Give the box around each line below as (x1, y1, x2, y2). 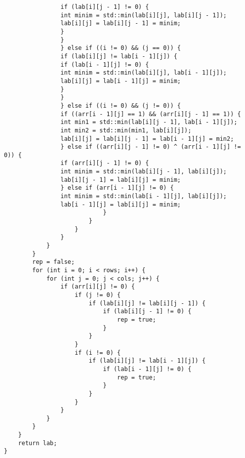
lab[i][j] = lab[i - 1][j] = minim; (60, 77, 181, 84)
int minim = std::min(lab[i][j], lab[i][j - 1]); (60, 11, 227, 19)
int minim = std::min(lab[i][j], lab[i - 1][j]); (60, 69, 227, 77)
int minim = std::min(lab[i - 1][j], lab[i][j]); (60, 193, 227, 200)
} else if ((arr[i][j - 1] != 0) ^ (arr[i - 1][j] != (60, 143, 241, 151)
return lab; (18, 439, 57, 447)
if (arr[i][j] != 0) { (60, 283, 135, 291)
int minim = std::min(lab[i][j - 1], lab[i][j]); (60, 168, 227, 175)
